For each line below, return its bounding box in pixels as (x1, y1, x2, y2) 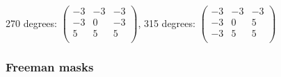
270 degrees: (6, 15, 57, 30)
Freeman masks (6, 58, 94, 76)
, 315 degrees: (138, 15, 195, 30)
